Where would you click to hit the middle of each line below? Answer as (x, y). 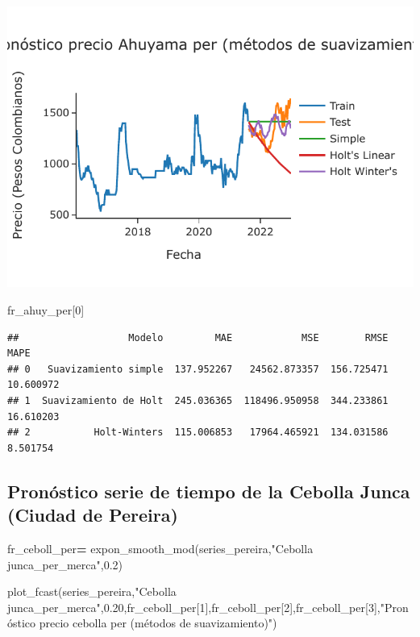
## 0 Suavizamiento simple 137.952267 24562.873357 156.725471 (198, 369)
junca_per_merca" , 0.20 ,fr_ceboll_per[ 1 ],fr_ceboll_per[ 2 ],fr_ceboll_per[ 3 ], (194, 607)
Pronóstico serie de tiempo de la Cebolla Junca (209, 491)
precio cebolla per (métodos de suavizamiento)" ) (158, 623)
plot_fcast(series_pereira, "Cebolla (92, 591)
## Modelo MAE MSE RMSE (198, 337)
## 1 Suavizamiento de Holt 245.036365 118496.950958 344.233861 (198, 400)
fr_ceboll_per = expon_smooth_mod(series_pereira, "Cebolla (160, 548)
